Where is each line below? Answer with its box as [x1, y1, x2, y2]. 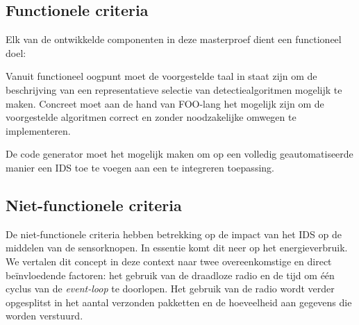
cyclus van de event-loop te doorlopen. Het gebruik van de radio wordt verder [6, 281, 335, 296]
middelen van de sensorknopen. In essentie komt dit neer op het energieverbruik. [6, 240, 348, 255]
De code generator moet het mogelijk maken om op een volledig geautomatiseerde [6, 147, 353, 161]
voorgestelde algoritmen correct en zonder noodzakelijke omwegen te [6, 110, 297, 124]
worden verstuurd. [6, 308, 83, 323]
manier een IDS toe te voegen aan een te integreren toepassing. [6, 160, 274, 174]
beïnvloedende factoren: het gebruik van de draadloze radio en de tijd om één [6, 267, 335, 282]
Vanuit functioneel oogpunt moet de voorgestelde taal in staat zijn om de [6, 69, 317, 83]
